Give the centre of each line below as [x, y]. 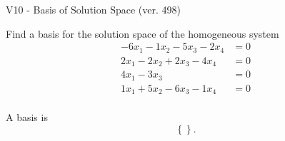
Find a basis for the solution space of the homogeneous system [142, 33]
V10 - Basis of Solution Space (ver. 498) [93, 9]
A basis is [27, 117]
